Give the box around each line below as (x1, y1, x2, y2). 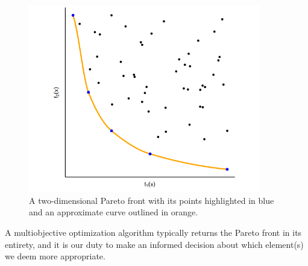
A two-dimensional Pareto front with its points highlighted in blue (29, 194, 274, 206)
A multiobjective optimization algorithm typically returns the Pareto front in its (5, 226, 302, 239)
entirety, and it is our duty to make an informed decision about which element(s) (5, 238, 304, 250)
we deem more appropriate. (5, 250, 105, 262)
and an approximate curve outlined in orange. (29, 206, 198, 218)
